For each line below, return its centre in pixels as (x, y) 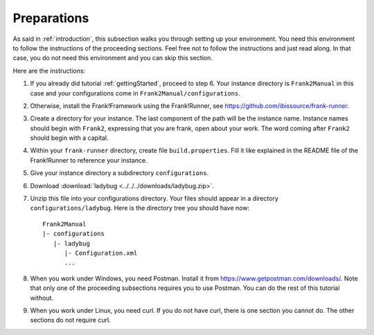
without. (42, 298)
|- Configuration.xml (101, 253)
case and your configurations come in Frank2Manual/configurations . (135, 93)
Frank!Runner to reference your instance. (89, 160)
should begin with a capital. (69, 138)
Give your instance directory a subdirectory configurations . (119, 173)
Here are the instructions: (49, 71)
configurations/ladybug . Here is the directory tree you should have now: (140, 208)
